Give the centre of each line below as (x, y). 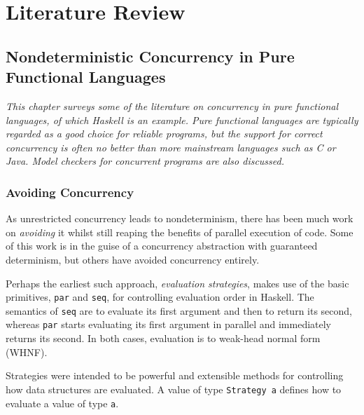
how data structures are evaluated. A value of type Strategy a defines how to (174, 389)
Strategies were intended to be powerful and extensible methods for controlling (175, 375)
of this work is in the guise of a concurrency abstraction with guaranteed (162, 246)
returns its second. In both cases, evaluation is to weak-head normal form (163, 338)
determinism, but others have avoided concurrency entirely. (133, 259)
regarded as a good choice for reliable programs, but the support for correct (164, 134)
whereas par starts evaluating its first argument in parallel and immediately (169, 324)
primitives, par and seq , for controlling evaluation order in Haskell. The (160, 297)
